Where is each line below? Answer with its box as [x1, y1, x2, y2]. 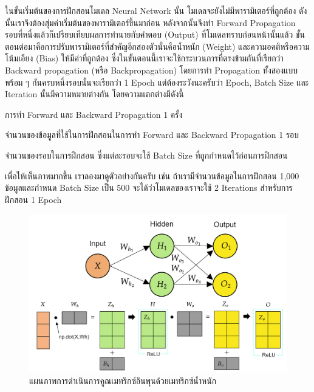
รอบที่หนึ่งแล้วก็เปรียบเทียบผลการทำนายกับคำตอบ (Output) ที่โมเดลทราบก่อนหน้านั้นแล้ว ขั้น [5, 28, 305, 41]
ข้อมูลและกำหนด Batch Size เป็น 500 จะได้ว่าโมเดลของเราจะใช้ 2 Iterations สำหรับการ [5, 181, 293, 194]
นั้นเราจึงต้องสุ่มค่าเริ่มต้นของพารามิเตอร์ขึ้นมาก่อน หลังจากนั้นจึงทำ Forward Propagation [5, 16, 296, 29]
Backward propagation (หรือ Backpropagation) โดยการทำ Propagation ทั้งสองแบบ [5, 63, 298, 76]
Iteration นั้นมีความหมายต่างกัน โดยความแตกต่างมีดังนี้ [5, 88, 184, 100]
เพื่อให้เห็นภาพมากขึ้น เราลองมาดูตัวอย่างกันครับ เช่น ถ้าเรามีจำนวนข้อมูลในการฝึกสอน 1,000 [5, 169, 299, 182]
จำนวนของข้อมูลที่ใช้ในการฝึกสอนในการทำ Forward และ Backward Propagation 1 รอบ [5, 128, 299, 141]
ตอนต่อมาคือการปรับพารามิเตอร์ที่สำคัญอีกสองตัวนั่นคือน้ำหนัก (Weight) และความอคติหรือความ [5, 40, 310, 52]
